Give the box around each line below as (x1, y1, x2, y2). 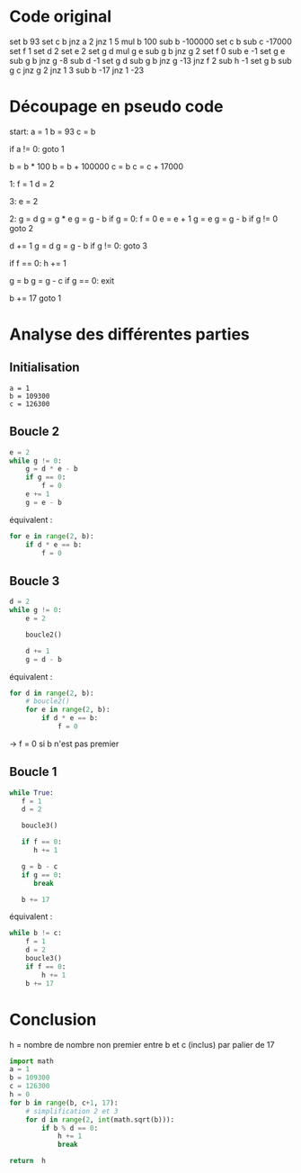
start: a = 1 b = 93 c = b (9, 126, 96, 137)
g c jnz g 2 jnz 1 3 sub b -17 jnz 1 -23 (9, 65, 145, 76)
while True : (9, 788, 54, 798)
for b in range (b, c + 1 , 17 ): (9, 1098, 119, 1107)
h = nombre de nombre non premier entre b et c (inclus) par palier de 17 (9, 1039, 275, 1050)
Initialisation (9, 360, 80, 375)
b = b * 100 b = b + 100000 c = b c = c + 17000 (9, 160, 184, 172)
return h (9, 1157, 47, 1166)
